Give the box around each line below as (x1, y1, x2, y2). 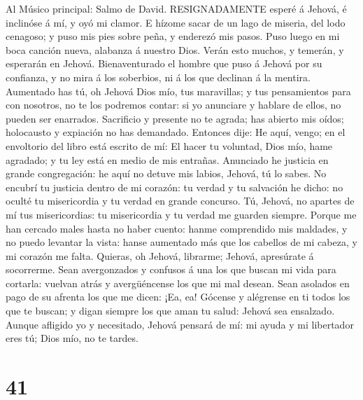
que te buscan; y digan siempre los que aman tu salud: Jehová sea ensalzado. (6, 303, 335, 318)
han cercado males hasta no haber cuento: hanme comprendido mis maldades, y (6, 221, 348, 235)
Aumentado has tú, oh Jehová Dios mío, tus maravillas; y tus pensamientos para (6, 83, 351, 98)
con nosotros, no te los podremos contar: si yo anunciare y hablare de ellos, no (6, 97, 341, 112)
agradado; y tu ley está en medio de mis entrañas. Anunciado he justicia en (6, 152, 329, 167)
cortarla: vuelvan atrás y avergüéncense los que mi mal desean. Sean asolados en (6, 275, 350, 290)
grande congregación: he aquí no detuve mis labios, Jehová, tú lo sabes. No (6, 166, 327, 181)
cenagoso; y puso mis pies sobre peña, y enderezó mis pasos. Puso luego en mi (6, 29, 340, 43)
